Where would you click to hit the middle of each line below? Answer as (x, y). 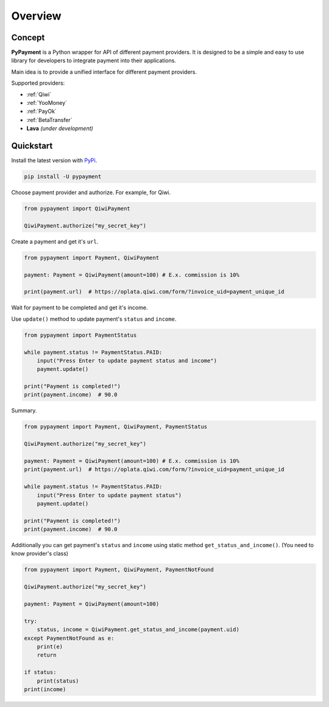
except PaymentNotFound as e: (69, 638)
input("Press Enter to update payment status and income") (127, 361)
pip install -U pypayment (63, 177)
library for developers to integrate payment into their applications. (94, 60)
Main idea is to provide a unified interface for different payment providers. (104, 72)
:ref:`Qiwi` (39, 94)
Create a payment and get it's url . (55, 242)
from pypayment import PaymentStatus (80, 335)
